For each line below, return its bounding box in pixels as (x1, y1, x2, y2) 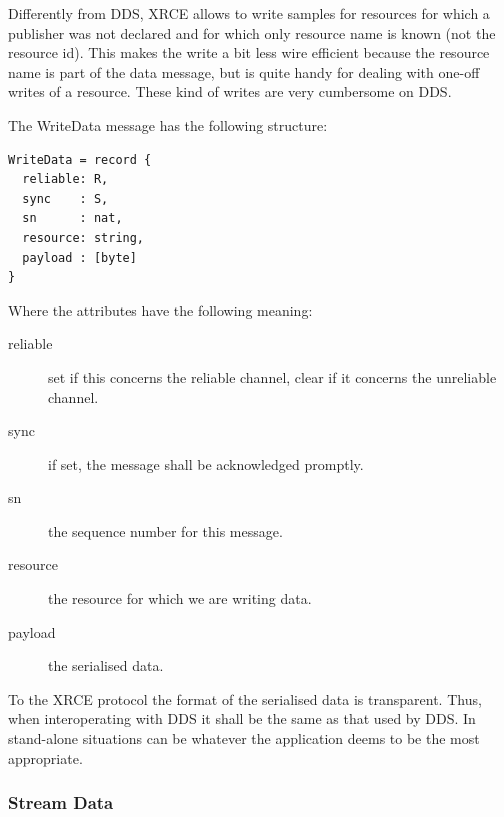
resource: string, (22, 230, 145, 245)
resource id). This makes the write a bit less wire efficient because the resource (8, 42, 490, 63)
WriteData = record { (8, 152, 152, 167)
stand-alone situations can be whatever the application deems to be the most (8, 728, 480, 749)
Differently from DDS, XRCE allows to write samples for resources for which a (8, 3, 490, 23)
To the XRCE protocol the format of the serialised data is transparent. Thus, (8, 688, 482, 709)
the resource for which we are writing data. (48, 588, 312, 609)
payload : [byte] (22, 250, 137, 265)
